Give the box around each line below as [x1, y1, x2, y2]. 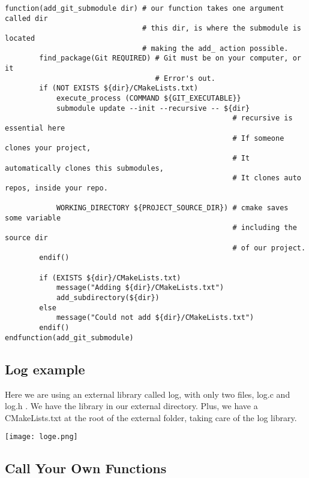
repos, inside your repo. [5, 183, 108, 192]
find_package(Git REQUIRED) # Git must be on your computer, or [39, 54, 301, 63]
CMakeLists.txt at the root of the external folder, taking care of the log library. [5, 411, 297, 423]
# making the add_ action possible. [142, 44, 289, 53]
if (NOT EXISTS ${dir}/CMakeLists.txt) [39, 84, 199, 93]
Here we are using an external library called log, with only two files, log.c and [5, 388, 290, 400]
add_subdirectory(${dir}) [56, 294, 160, 302]
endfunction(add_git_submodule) [5, 333, 134, 342]
